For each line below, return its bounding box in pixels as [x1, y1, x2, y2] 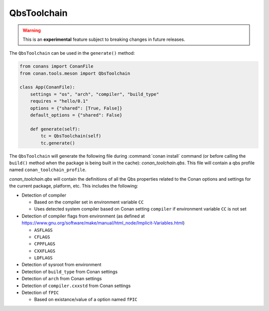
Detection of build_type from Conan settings [21, 269, 118, 275]
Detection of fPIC [21, 290, 59, 296]
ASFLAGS [34, 227, 53, 233]
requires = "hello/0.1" [30, 99, 88, 104]
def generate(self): [30, 126, 81, 132]
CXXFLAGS [34, 248, 56, 254]
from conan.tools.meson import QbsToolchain [19, 70, 131, 76]
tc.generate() [40, 140, 75, 146]
